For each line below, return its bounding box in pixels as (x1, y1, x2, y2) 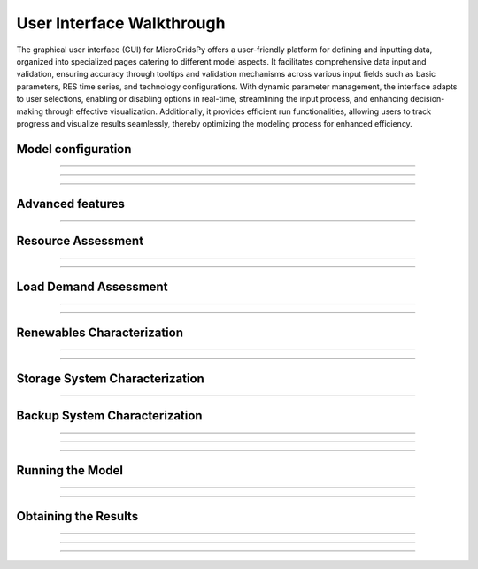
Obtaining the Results (16, 509, 139, 524)
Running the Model (16, 463, 124, 478)
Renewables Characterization (16, 325, 184, 340)
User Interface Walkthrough (16, 13, 226, 33)
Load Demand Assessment (16, 279, 168, 294)
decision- (410, 94, 445, 104)
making (16, 106, 44, 117)
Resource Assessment (16, 233, 144, 248)
